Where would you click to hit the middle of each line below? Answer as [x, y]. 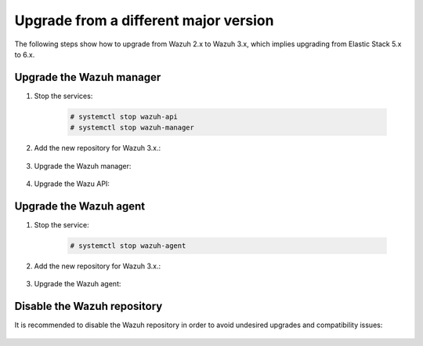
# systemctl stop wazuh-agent [128, 246]
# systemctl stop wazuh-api [124, 117]
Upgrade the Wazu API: [72, 184]
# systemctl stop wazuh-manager [132, 128]
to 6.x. [25, 54]
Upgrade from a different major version [144, 20]
